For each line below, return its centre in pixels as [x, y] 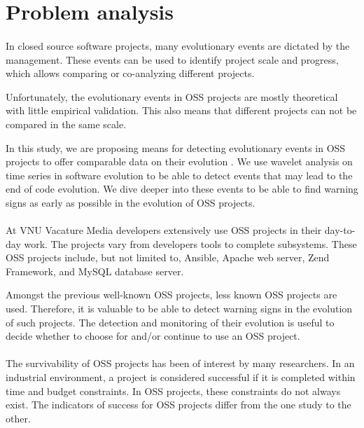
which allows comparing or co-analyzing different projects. [130, 73]
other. [18, 418]
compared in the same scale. [66, 124]
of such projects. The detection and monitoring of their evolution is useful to [170, 322]
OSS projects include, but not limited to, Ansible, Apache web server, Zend [168, 257]
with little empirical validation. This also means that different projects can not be [181, 110]
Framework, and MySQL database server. [95, 271]
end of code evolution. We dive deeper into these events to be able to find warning [182, 189]
